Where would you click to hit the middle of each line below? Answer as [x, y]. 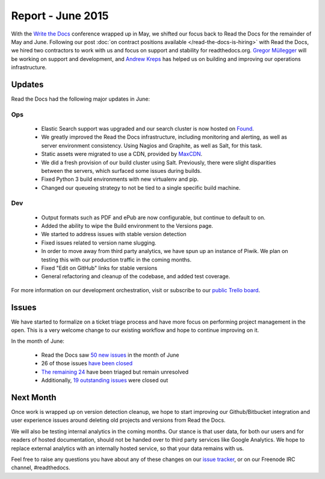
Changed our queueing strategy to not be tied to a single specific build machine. [141, 187]
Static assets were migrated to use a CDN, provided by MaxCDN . [122, 154]
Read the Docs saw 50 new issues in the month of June [110, 355]
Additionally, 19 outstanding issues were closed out [105, 380]
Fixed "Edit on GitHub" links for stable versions [99, 268]
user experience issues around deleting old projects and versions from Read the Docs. [118, 420]
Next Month [34, 397]
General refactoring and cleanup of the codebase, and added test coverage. [136, 277]
